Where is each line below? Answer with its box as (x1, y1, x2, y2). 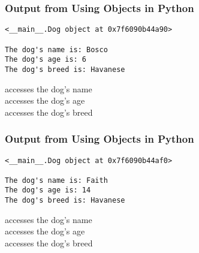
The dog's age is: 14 (5, 186, 91, 195)
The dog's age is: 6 (5, 55, 87, 64)
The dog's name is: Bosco (5, 45, 108, 54)
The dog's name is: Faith (5, 176, 108, 185)
